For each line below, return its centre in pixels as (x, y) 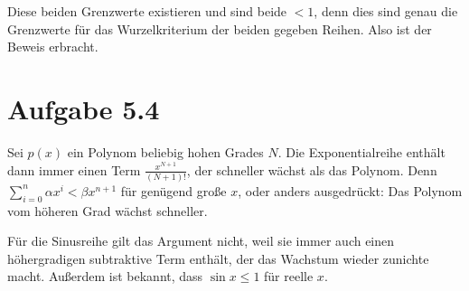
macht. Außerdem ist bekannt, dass (105, 276)
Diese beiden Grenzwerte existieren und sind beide (147, 11)
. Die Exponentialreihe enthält (361, 151)
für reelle (289, 276)
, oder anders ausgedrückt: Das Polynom (350, 190)
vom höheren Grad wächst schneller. (108, 210)
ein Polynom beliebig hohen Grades (165, 151)
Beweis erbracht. (53, 47)
